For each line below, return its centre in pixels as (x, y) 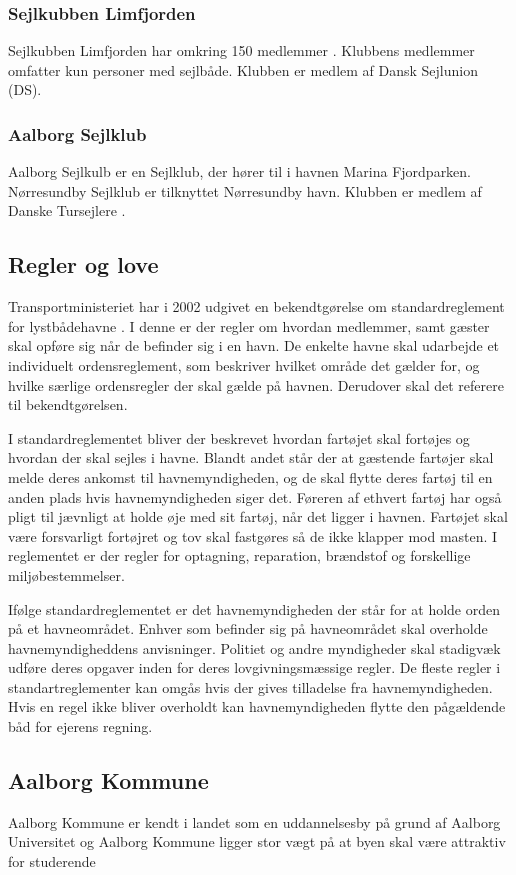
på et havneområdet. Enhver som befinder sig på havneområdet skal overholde (248, 628)
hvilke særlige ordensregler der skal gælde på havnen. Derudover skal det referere (256, 384)
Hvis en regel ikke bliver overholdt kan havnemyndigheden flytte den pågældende (257, 706)
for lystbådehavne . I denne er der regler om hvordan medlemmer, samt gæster (249, 325)
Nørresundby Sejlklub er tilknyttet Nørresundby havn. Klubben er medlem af (245, 190)
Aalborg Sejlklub (77, 133)
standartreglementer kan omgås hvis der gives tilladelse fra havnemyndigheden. (250, 686)
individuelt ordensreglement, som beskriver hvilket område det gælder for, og (244, 364)
